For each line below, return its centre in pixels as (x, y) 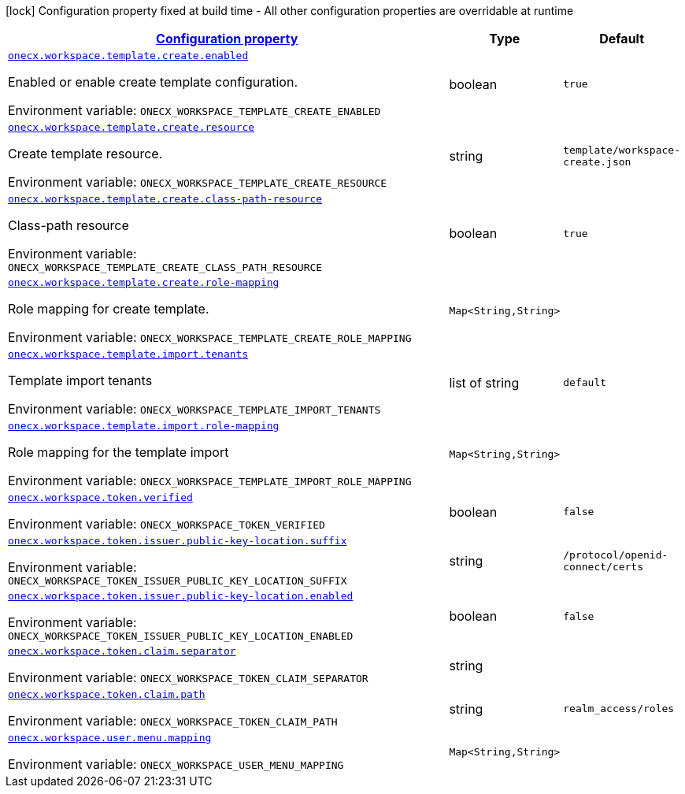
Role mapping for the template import (118, 452)
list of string (484, 382)
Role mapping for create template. (109, 309)
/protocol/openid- (616, 555)
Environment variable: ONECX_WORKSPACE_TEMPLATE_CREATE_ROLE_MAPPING (210, 337)
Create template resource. (85, 154)
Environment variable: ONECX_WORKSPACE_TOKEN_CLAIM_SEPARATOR (188, 677)
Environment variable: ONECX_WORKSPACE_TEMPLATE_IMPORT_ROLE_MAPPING (210, 480)
